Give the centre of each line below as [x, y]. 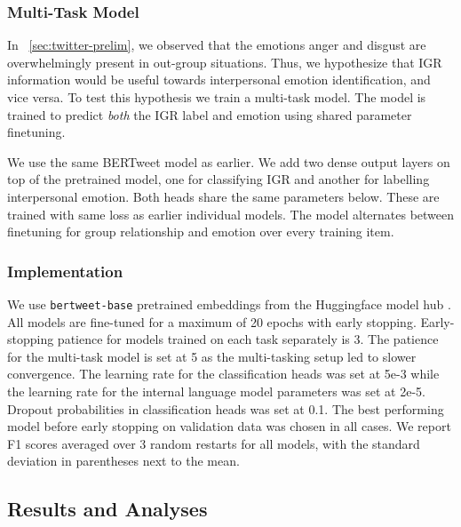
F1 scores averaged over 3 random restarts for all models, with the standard [214, 443]
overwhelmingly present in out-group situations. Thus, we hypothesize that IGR [225, 62]
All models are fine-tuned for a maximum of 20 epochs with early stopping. [212, 321]
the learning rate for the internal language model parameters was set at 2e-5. [216, 391]
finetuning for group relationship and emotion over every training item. [201, 232]
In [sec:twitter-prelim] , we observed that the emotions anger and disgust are [217, 45]
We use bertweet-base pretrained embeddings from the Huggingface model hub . [229, 303]
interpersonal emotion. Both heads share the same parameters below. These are [223, 196]
